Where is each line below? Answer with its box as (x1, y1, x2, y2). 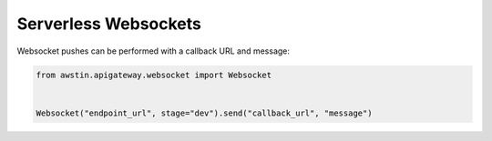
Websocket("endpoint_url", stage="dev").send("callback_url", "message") (36, 107, 373, 118)
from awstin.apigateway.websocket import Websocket (36, 69, 272, 80)
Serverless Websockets (16, 14, 202, 34)
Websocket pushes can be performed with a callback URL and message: (16, 45, 291, 56)
